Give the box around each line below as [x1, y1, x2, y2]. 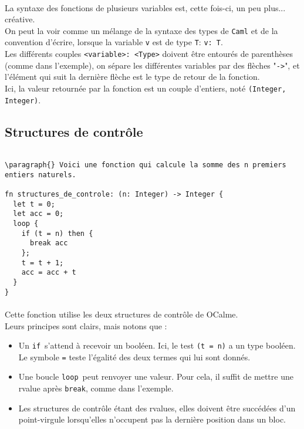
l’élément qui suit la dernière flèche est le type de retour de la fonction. [5, 70, 260, 83]
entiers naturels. [5, 170, 76, 179]
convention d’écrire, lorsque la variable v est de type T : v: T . [5, 36, 223, 48]
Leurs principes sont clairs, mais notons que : [5, 319, 167, 332]
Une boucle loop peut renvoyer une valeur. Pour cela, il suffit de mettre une [18, 370, 293, 383]
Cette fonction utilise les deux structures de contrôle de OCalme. [5, 308, 238, 320]
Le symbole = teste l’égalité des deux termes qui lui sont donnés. [18, 350, 251, 363]
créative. [5, 13, 35, 25]
